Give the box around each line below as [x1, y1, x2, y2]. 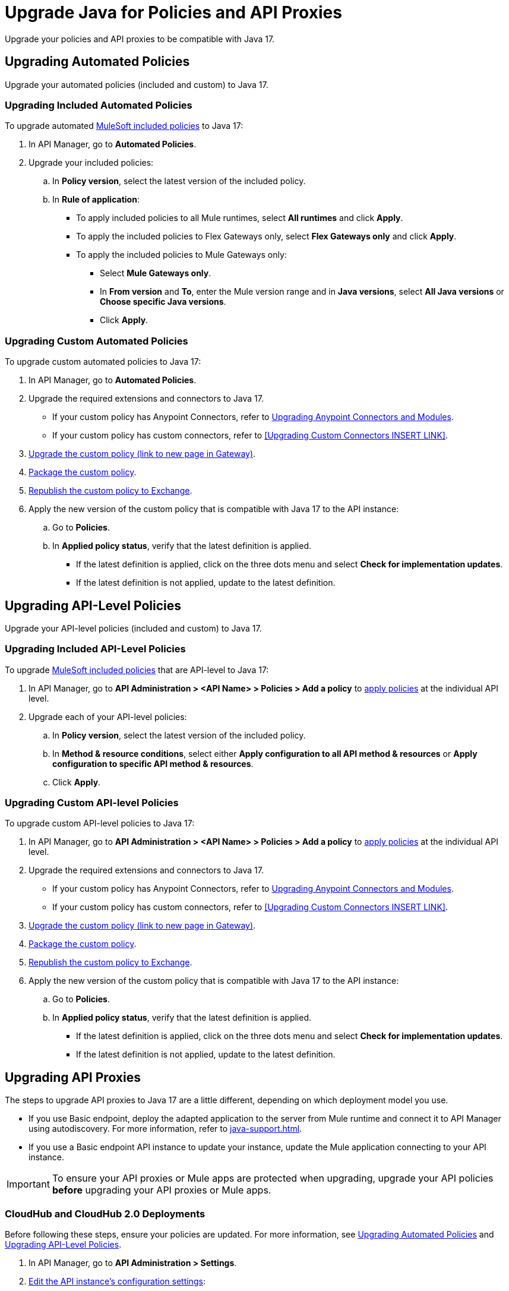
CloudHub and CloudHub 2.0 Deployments [5, 1207, 206, 1220]
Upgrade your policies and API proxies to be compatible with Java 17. [5, 33, 275, 44]
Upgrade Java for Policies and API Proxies [5, 2, 342, 23]
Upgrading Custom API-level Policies [5, 797, 179, 809]
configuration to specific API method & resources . [52, 758, 254, 769]
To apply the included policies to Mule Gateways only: [76, 250, 287, 260]
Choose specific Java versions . [100, 296, 226, 307]
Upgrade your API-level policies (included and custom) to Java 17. [5, 623, 262, 633]
